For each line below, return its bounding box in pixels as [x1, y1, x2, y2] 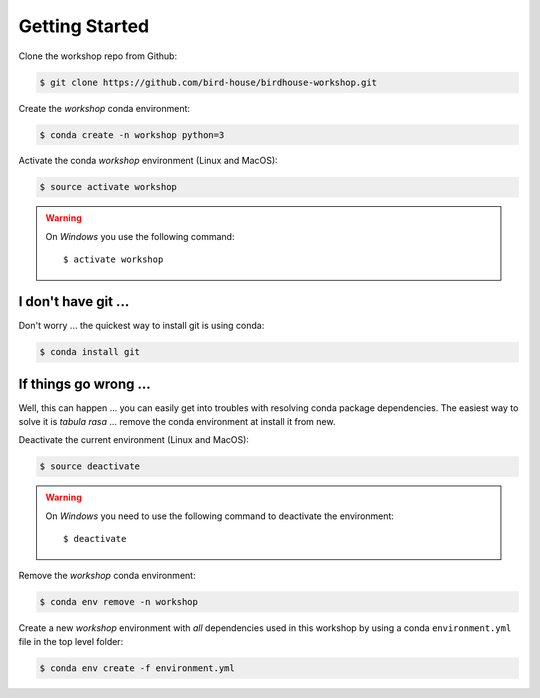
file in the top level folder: [18, 635, 124, 647]
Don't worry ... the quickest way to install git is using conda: [18, 320, 265, 332]
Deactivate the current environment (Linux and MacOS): [18, 434, 250, 446]
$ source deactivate [39, 461, 140, 472]
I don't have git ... [18, 293, 130, 310]
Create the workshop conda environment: [18, 102, 190, 114]
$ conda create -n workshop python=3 [39, 129, 225, 140]
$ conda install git [39, 346, 140, 358]
